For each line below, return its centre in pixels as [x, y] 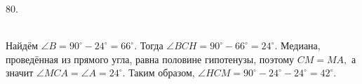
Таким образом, [162, 73]
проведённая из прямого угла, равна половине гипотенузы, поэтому [150, 59]
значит [20, 73]
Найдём [22, 45]
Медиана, [300, 45]
